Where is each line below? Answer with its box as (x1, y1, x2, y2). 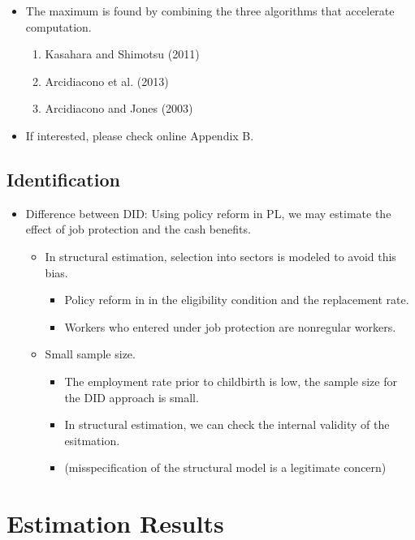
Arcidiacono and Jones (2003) (45, 100, 193, 117)
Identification (6, 166, 120, 191)
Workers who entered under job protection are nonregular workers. (64, 318, 396, 335)
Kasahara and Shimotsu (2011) (45, 45, 200, 62)
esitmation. (64, 431, 120, 448)
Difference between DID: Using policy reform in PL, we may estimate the (25, 204, 391, 221)
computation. (25, 18, 92, 35)
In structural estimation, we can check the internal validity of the (64, 416, 390, 433)
